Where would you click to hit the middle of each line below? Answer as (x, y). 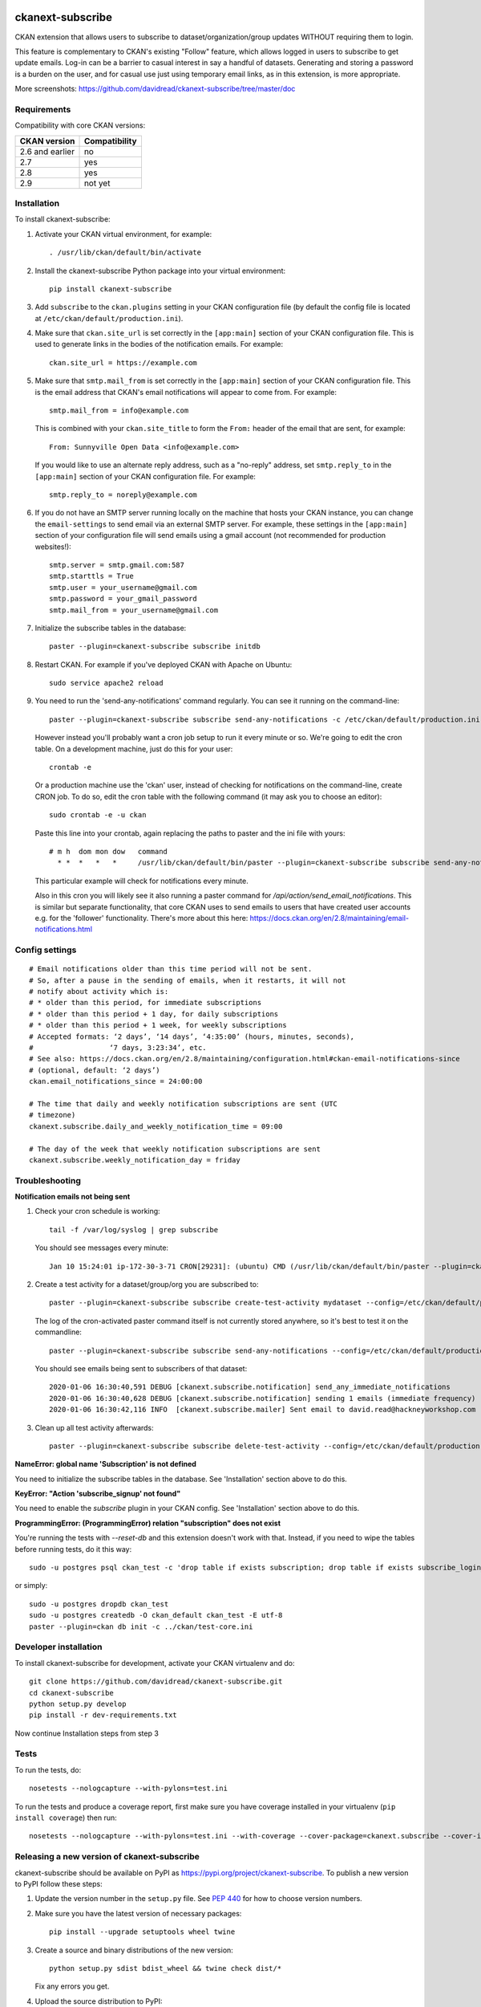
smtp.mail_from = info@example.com (119, 411)
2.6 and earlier (47, 151)
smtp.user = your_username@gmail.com (123, 587)
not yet (97, 183)
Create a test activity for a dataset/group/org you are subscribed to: (147, 1284)
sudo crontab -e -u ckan (98, 815)
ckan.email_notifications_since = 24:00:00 (116, 1081)
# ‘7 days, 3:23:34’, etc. (118, 1048)
